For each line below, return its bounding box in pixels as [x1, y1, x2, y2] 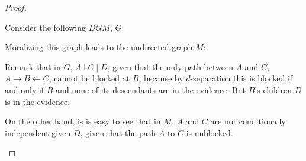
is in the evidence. [5, 95, 70, 107]
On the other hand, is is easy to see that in [5, 115, 161, 127]
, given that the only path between [107, 60, 233, 73]
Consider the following [5, 21, 86, 33]
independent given [5, 126, 71, 139]
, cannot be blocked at [49, 72, 130, 84]
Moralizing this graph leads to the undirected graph [5, 41, 193, 53]
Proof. [5, 1, 27, 13]
